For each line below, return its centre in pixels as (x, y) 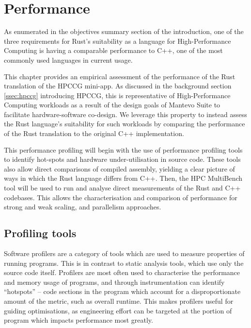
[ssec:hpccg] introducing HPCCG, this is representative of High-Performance (117, 95)
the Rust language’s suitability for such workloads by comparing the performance (125, 124)
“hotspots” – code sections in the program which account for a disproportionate (122, 291)
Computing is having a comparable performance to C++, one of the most (113, 50)
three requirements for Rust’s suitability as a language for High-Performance (118, 41)
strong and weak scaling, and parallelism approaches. (83, 207)
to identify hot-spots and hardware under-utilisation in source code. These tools (122, 159)
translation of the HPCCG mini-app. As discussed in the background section (118, 86)
